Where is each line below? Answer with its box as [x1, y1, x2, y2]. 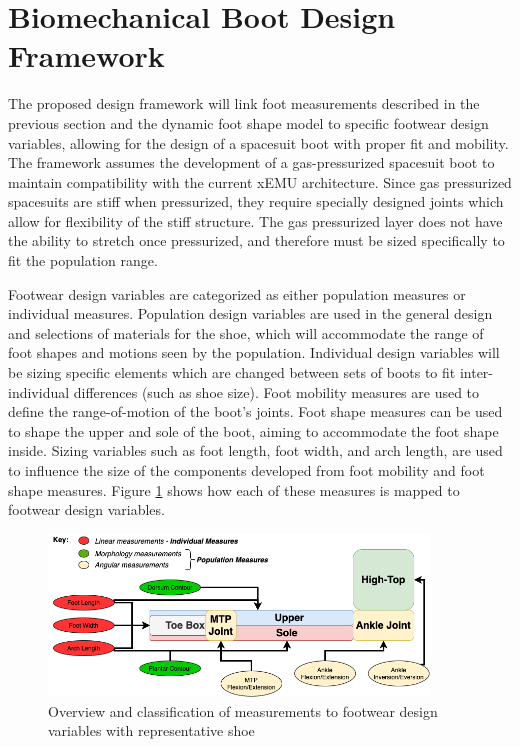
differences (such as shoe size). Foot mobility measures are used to [73, 381, 480, 402]
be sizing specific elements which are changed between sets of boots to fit [8, 362, 456, 383]
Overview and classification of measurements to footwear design [48, 700, 438, 721]
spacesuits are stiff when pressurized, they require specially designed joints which [8, 191, 504, 212]
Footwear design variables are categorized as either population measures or [8, 283, 466, 304]
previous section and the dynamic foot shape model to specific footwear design [8, 112, 489, 133]
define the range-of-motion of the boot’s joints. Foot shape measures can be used [8, 401, 503, 422]
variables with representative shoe [48, 720, 255, 741]
